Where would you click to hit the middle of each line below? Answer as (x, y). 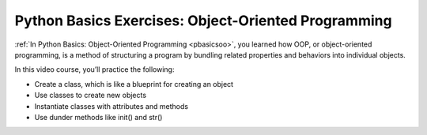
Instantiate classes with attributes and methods (111, 106)
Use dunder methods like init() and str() (98, 117)
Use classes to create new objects (90, 96)
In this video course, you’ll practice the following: (94, 69)
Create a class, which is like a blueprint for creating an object (134, 84)
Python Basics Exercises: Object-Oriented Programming (203, 21)
